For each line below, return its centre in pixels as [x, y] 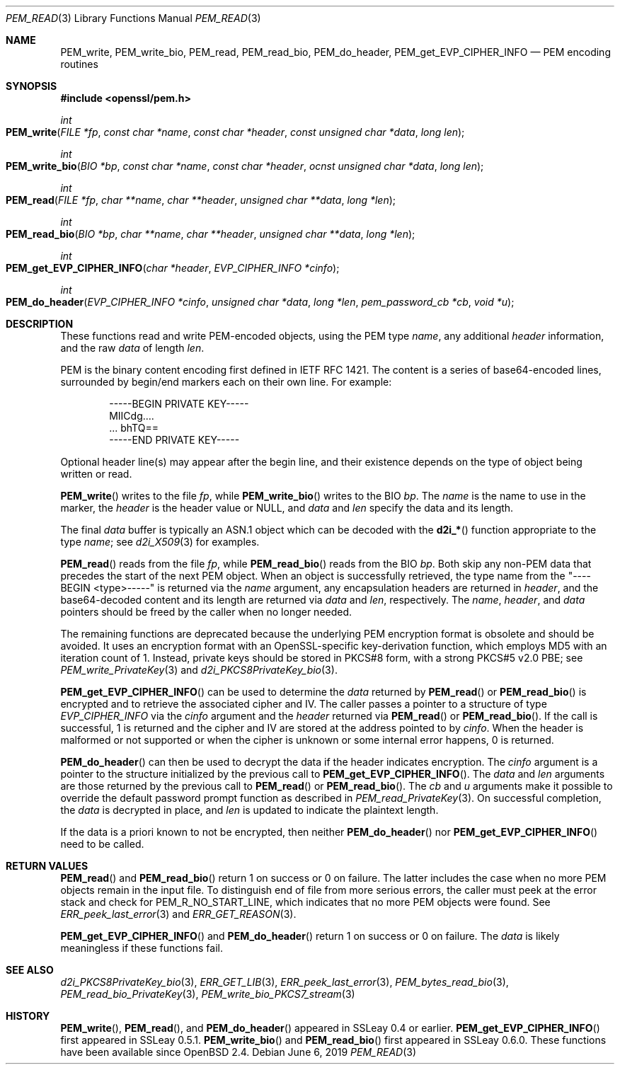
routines [79, 64]
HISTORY [28, 1016]
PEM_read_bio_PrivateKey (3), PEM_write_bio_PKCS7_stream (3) [208, 994]
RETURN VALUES [47, 866]
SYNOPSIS [31, 86]
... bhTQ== [134, 428]
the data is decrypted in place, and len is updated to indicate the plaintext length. [249, 810]
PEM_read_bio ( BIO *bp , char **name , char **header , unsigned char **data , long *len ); [211, 234]
